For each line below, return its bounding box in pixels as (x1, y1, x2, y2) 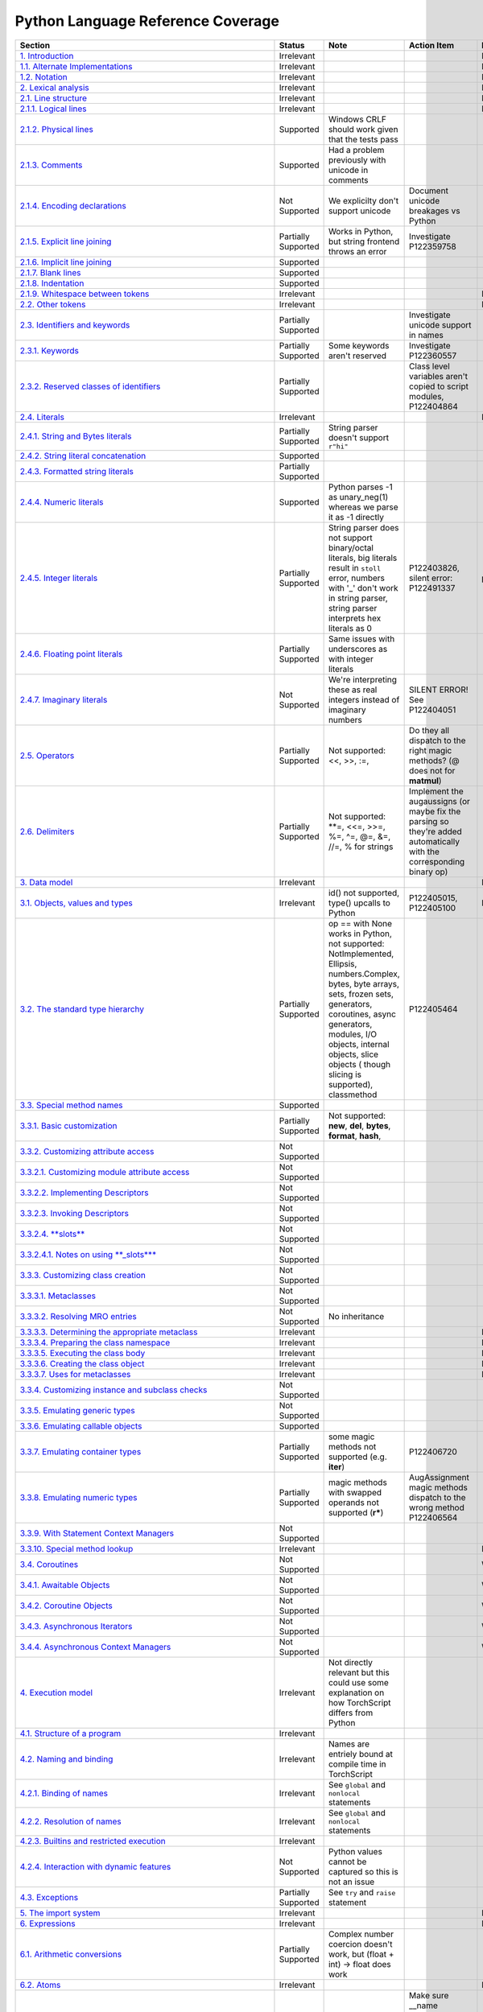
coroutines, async (328, 1008, 396, 1020)
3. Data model (19, 876, 73, 888)
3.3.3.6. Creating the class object (19, 1358, 145, 1369)
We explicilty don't (328, 195, 398, 206)
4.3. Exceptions (19, 1891, 79, 1903)
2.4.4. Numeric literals (19, 496, 104, 507)
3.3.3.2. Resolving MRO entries (19, 1310, 137, 1321)
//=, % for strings (328, 841, 394, 852)
